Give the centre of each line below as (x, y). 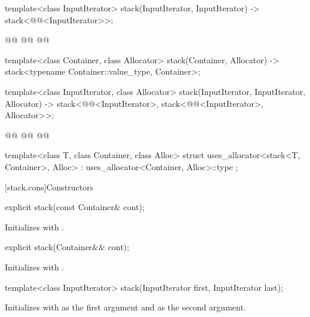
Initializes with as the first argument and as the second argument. (125, 307)
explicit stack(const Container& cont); (75, 207)
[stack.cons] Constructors (49, 187)
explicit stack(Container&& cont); (67, 247)
